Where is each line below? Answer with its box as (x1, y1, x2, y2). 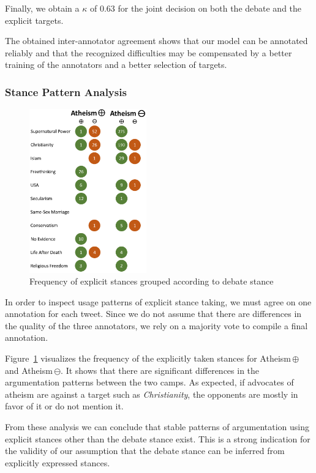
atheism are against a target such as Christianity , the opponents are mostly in (5, 387, 298, 400)
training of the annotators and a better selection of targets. (5, 58, 227, 71)
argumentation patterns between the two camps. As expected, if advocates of (5, 376, 294, 389)
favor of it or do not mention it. (5, 400, 124, 412)
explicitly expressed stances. (5, 456, 110, 469)
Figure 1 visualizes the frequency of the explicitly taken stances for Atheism (5, 352, 291, 365)
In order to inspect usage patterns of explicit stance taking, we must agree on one (5, 295, 312, 308)
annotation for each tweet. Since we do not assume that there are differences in (5, 307, 302, 320)
